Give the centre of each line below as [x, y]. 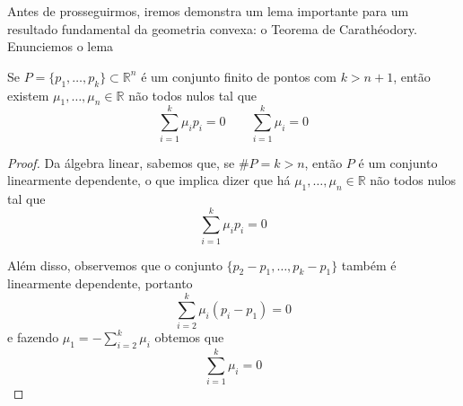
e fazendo [33, 337]
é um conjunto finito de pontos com [239, 76]
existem [28, 95]
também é [369, 265]
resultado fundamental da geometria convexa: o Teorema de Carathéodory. [212, 28]
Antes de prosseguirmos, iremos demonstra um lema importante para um [208, 11]
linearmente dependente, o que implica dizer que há [149, 180]
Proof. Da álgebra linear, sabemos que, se [121, 162]
